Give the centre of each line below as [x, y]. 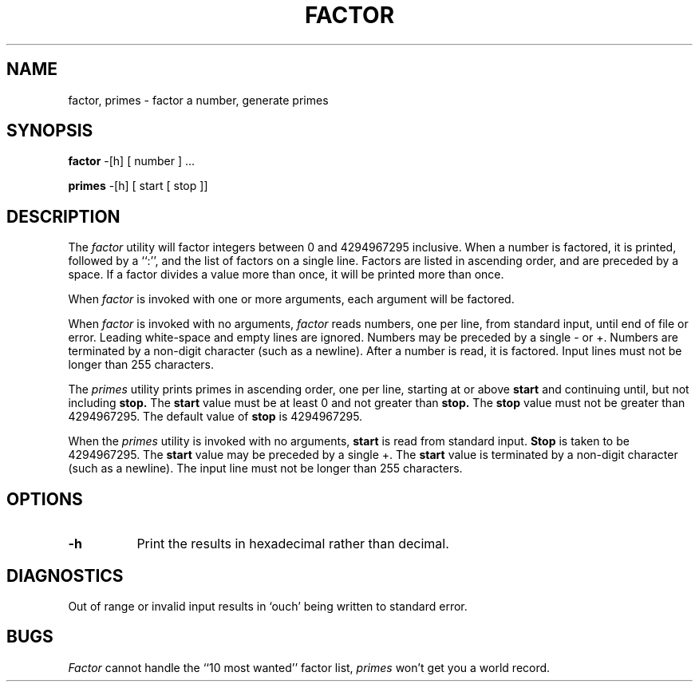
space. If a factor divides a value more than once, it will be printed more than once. [286, 275]
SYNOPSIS [50, 131]
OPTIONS [45, 499]
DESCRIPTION [63, 216]
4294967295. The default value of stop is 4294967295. [215, 417]
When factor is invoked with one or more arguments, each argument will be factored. [291, 299]
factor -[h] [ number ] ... [132, 161]
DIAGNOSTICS [65, 575]
